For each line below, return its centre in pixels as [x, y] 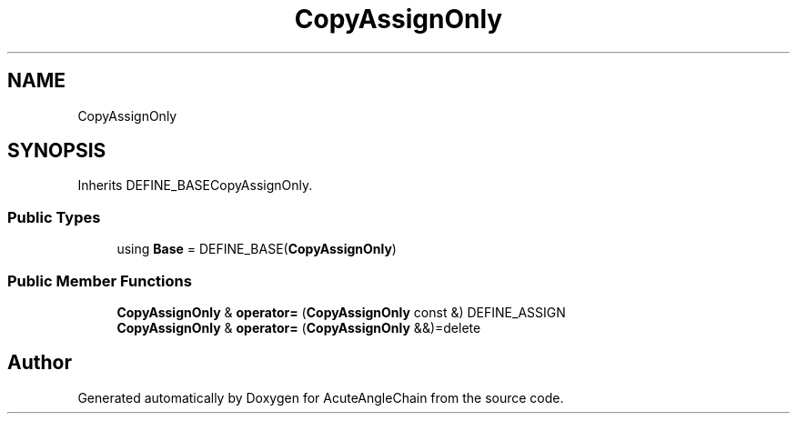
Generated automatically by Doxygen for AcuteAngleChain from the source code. [321, 397]
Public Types [54, 217]
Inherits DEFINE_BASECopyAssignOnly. [195, 185]
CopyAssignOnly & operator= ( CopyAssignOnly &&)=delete [299, 327]
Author [40, 363]
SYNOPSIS [57, 151]
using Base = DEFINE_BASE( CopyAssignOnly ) [257, 249]
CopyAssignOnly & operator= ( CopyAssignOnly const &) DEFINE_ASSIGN [341, 312]
